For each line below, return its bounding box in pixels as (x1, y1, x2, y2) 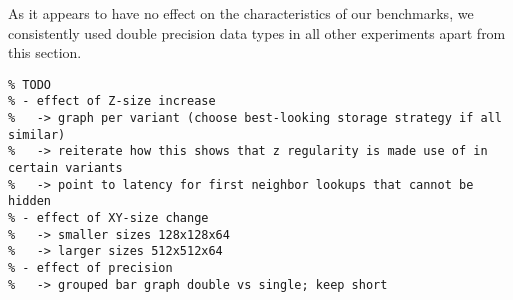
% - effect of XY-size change (8, 211, 209, 226)
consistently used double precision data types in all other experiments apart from (8, 22, 506, 43)
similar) (8, 127, 66, 142)
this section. (8, 42, 82, 63)
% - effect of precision (8, 261, 173, 275)
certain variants (8, 161, 123, 176)
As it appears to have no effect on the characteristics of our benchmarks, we (8, 3, 474, 23)
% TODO (8, 77, 51, 92)
